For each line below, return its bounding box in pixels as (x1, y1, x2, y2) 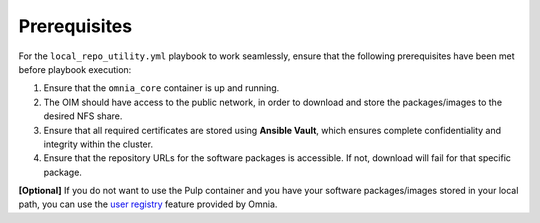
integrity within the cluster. (43, 138, 154, 150)
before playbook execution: (18, 63, 132, 75)
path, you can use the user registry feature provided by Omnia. (18, 198, 278, 210)
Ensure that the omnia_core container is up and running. (43, 82, 280, 94)
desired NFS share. (43, 110, 123, 122)
